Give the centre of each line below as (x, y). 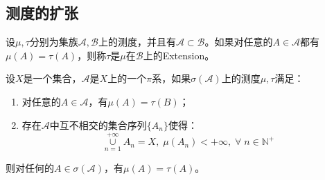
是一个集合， (52, 78)
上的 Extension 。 (179, 55)
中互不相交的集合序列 (98, 124)
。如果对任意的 (239, 42)
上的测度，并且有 (137, 42)
